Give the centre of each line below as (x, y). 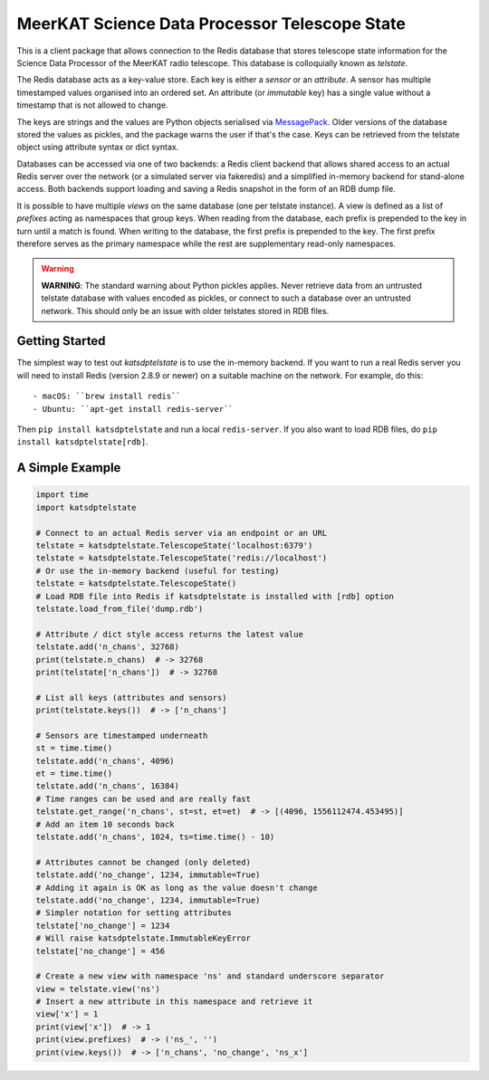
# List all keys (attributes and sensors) (131, 698)
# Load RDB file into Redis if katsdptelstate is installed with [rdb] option (215, 596)
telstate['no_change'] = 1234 (103, 925)
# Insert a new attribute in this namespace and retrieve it (174, 1002)
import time (62, 495)
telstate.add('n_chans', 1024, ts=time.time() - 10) (155, 836)
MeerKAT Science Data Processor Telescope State (211, 24)
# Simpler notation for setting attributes (134, 913)
